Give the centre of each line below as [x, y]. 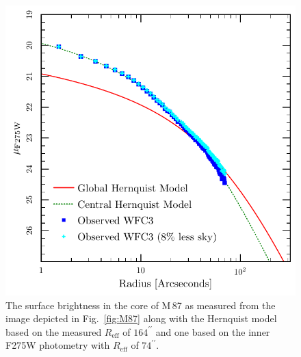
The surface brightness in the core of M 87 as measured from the [141, 305]
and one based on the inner [213, 331]
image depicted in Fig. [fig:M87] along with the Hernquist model [141, 318]
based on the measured [54, 331]
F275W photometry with [58, 345]
